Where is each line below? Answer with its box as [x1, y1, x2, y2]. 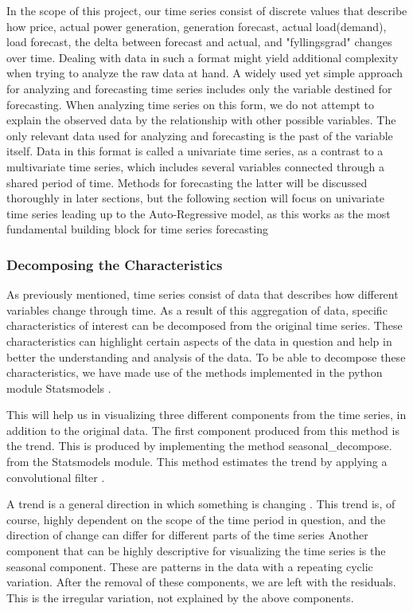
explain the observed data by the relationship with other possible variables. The [6, 112, 396, 128]
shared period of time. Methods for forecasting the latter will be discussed [6, 174, 368, 190]
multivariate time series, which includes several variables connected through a [6, 158, 384, 174]
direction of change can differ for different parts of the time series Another [6, 527, 368, 543]
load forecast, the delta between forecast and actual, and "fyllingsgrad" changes [6, 33, 392, 50]
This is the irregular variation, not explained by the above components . [6, 589, 354, 605]
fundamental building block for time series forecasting [6, 221, 268, 237]
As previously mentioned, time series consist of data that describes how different [6, 286, 399, 303]
